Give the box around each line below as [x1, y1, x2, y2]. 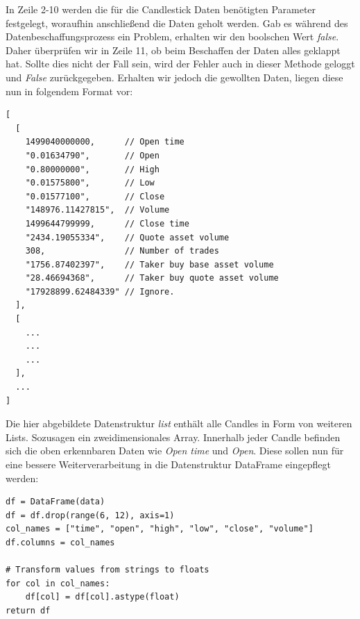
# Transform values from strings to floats [6, 565, 209, 575]
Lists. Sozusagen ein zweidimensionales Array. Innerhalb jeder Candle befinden [6, 429, 341, 444]
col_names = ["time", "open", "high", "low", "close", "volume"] [6, 524, 314, 534]
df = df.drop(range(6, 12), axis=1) [6, 510, 175, 520]
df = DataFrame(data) [6, 497, 105, 507]
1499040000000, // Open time [25, 137, 185, 147]
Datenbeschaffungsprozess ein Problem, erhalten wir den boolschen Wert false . [6, 29, 339, 44]
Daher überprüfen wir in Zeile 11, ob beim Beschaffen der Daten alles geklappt [6, 42, 341, 57]
